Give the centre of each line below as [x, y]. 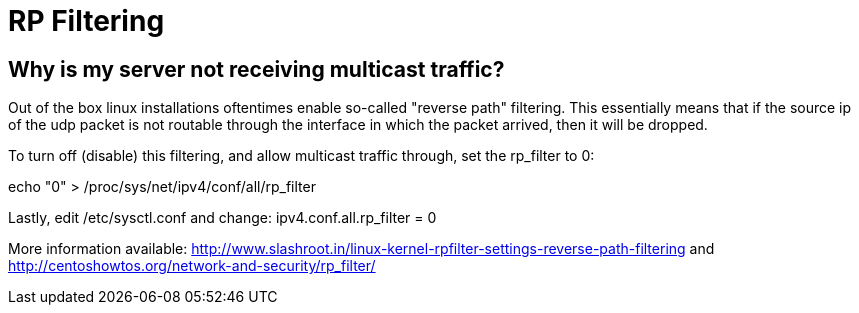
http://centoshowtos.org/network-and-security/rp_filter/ [192, 266]
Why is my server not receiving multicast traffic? [256, 69]
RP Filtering [86, 21]
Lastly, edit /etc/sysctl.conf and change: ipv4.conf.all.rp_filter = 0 [222, 218]
